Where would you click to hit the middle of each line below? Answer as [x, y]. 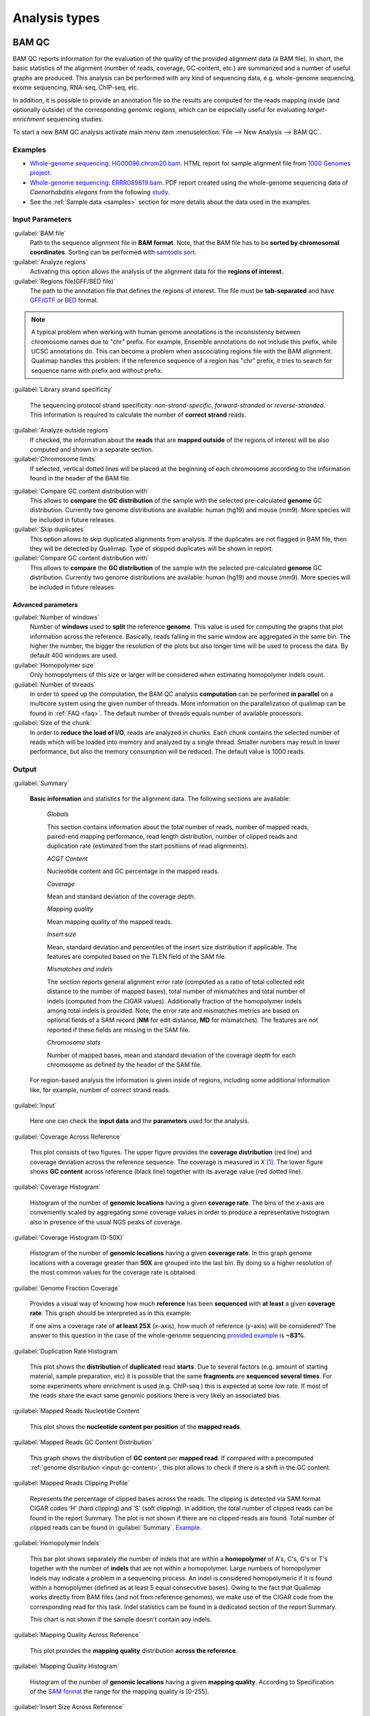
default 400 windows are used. [74, 656]
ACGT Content [67, 859]
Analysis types [56, 18]
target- [317, 110]
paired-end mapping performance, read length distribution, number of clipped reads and [172, 837]
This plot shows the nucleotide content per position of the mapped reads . [136, 1426]
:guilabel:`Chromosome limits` [55, 459]
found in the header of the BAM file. [81, 478]
